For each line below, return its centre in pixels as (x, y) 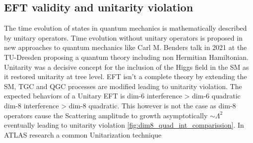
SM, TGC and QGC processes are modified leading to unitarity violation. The (123, 86)
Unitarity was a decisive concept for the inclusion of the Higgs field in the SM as (126, 67)
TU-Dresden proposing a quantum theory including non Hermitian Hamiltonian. (126, 57)
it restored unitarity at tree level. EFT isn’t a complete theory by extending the (126, 76)
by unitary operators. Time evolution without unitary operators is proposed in (123, 37)
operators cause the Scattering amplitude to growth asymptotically (106, 115)
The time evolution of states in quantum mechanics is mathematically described (126, 28)
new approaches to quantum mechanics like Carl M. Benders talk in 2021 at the (126, 47)
